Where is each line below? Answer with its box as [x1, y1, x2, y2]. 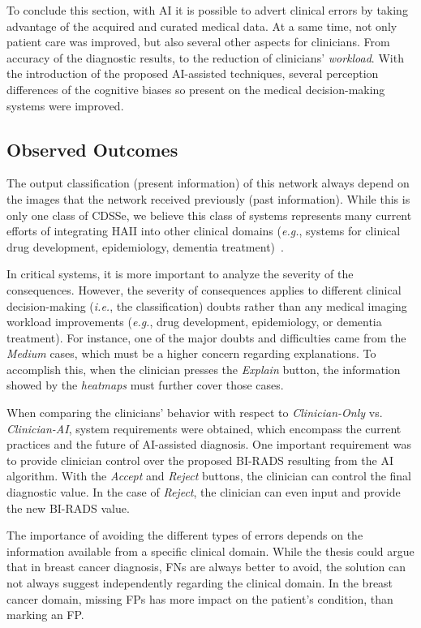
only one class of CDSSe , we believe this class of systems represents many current [6, 206, 412, 223]
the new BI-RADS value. [6, 499, 130, 516]
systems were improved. [6, 97, 124, 114]
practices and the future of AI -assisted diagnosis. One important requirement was [6, 436, 411, 453]
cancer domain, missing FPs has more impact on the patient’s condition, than [6, 590, 393, 607]
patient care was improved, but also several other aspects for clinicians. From [6, 33, 390, 50]
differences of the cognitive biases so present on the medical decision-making [6, 80, 385, 97]
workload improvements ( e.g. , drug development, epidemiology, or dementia [6, 313, 382, 330]
